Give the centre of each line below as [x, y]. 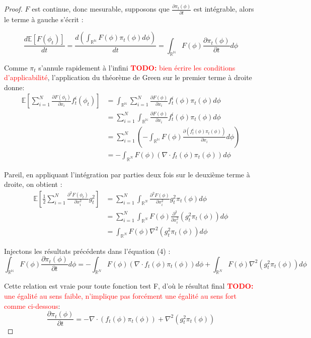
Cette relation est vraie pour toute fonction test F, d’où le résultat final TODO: [129, 286]
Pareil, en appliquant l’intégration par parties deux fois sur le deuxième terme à [127, 174]
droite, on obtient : [33, 184]
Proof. [13, 9]
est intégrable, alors [224, 9]
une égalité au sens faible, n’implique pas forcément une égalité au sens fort [121, 296]
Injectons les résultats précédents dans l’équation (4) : [87, 251]
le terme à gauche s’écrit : [44, 19]
